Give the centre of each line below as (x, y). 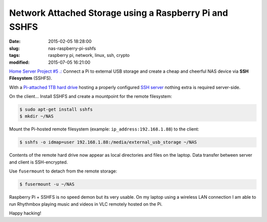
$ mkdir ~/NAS (37, 116)
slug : (14, 48)
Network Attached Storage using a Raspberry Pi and (119, 13)
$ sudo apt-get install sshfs (56, 110)
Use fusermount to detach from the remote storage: (63, 171)
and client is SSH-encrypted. (39, 162)
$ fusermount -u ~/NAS (47, 184)
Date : (15, 42)
